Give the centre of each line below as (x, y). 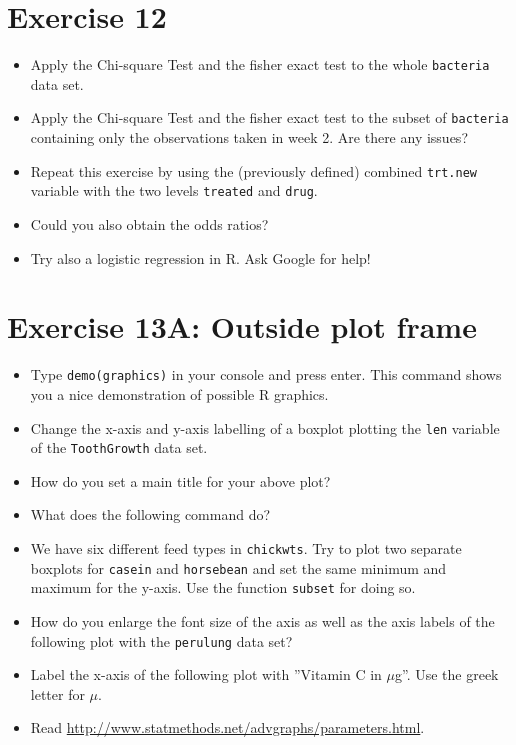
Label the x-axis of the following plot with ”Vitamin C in (206, 674)
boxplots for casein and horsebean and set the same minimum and (238, 567)
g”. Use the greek (446, 674)
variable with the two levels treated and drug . (174, 190)
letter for (57, 693)
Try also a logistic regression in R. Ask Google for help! (200, 257)
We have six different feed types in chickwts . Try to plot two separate (246, 548)
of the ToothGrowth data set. (119, 447)
